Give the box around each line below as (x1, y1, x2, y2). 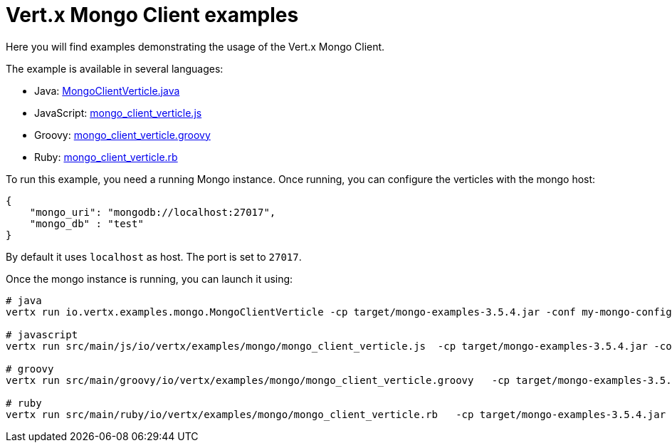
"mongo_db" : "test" (29, 217, 144, 229)
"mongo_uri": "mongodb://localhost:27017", (29, 206, 276, 218)
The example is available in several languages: (6, 62, 224, 75)
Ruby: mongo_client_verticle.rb (34, 150, 178, 163)
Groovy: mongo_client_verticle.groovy (34, 128, 211, 141)
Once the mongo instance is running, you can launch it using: (6, 272, 293, 285)
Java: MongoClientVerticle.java (34, 84, 180, 97)
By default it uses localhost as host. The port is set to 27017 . (6, 250, 302, 263)
